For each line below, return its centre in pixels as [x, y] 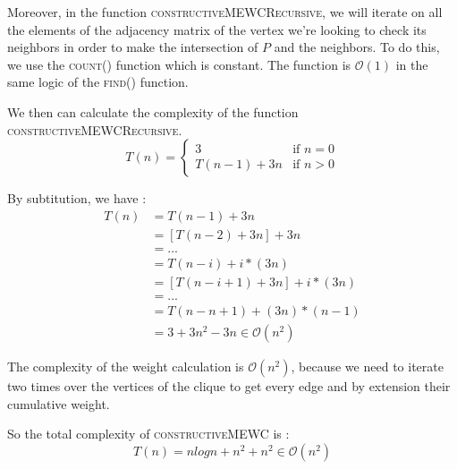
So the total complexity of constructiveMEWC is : [148, 434]
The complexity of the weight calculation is [126, 366]
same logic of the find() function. [98, 82]
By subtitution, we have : [77, 198]
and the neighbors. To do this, [357, 47]
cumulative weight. [59, 403]
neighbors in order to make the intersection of [133, 47]
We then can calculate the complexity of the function [153, 111]
